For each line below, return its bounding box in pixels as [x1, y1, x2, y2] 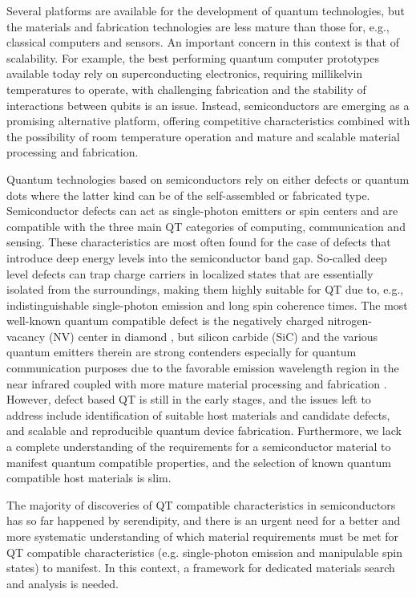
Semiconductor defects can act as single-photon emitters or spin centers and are [6, 202, 398, 219]
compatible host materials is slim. [6, 469, 172, 486]
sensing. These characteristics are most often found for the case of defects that [6, 234, 391, 250]
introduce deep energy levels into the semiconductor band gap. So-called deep [6, 249, 387, 266]
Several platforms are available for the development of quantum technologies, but [6, 2, 405, 18]
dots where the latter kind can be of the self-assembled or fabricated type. [6, 186, 370, 203]
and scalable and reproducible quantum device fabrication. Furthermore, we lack [6, 422, 402, 439]
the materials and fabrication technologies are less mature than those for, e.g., [6, 18, 390, 35]
